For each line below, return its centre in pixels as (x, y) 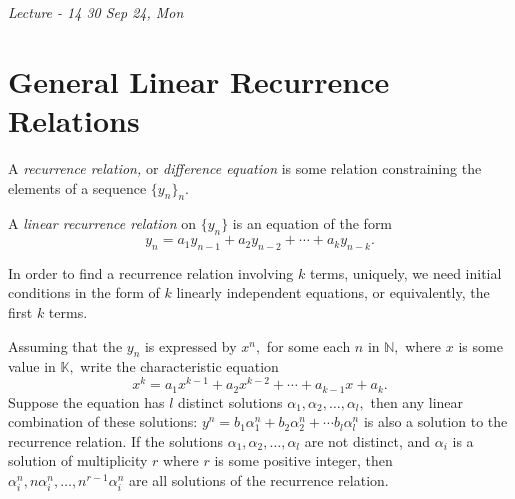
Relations (74, 119)
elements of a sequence (77, 187)
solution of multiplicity (78, 460)
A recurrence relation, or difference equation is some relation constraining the (245, 167)
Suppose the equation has (86, 401)
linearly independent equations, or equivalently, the (333, 292)
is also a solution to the (435, 421)
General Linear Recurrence (199, 80)
